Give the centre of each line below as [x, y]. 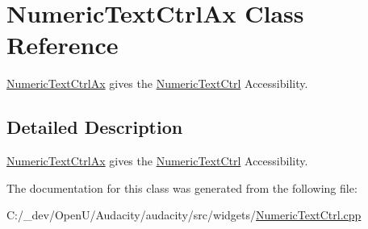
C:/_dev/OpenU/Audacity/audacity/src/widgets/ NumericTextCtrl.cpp [184, 215]
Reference [63, 45]
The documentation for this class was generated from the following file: [182, 187]
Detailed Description [95, 127]
